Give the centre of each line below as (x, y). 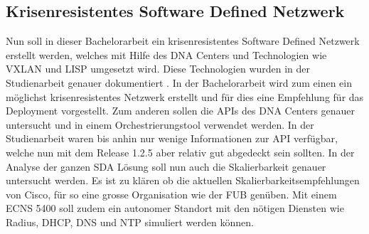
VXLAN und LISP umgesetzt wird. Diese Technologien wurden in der (158, 69)
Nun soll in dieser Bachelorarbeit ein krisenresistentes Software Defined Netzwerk (183, 41)
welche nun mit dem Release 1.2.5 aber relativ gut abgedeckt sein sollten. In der (180, 152)
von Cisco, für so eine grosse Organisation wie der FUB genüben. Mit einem (171, 194)
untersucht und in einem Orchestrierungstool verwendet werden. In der (160, 124)
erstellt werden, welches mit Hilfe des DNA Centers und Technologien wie (166, 54)
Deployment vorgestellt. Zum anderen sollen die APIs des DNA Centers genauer (181, 111)
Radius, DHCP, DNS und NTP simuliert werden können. (130, 222)
